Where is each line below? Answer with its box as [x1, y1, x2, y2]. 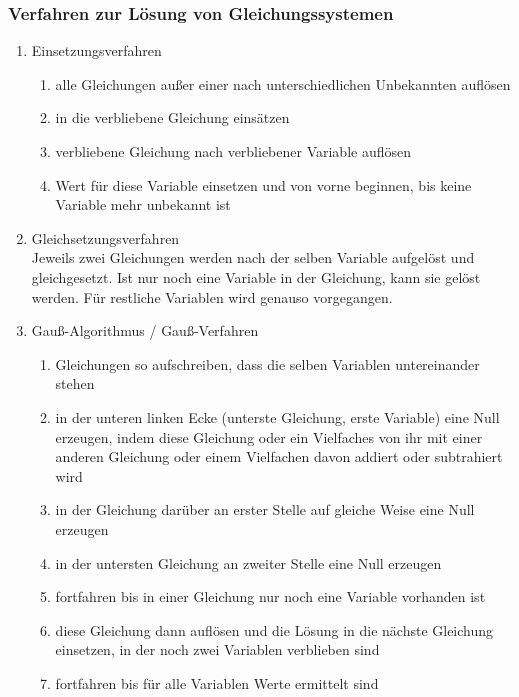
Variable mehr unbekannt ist [55, 194, 231, 215]
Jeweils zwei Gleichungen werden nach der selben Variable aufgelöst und [31, 247, 475, 268]
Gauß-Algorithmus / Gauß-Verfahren [31, 320, 259, 341]
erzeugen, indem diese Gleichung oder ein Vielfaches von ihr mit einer [55, 426, 483, 447]
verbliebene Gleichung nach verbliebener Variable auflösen [55, 141, 412, 161]
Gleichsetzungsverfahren [31, 227, 180, 248]
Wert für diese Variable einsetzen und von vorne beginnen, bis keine [55, 174, 472, 195]
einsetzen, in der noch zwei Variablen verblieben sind [55, 639, 380, 660]
